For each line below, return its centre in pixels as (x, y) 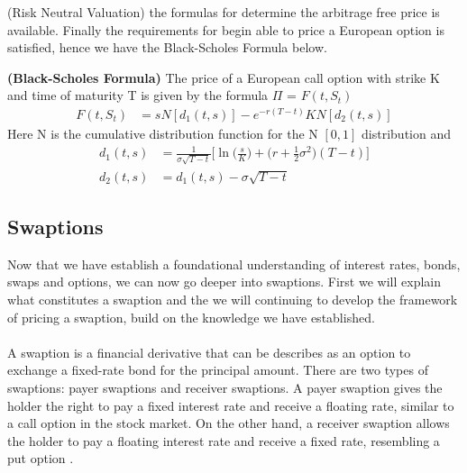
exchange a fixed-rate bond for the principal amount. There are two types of (218, 370)
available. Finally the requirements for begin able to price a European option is (226, 29)
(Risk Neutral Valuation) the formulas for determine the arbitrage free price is (224, 12)
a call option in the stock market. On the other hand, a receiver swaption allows (229, 423)
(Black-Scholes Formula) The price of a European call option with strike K (224, 77)
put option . (41, 458)
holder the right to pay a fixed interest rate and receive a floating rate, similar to (231, 405)
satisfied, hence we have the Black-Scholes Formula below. (167, 47)
